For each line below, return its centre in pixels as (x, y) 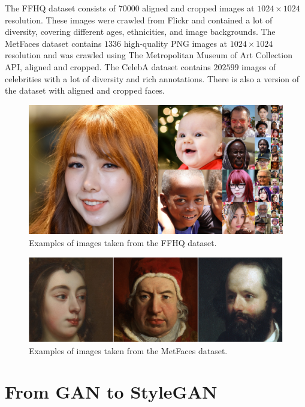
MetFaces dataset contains (53, 43)
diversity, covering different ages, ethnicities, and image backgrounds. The (140, 32)
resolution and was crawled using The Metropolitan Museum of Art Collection (149, 55)
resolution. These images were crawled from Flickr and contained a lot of (139, 20)
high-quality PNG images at (176, 43)
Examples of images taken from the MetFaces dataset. (128, 350)
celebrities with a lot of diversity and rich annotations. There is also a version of (152, 78)
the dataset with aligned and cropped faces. (85, 90)
